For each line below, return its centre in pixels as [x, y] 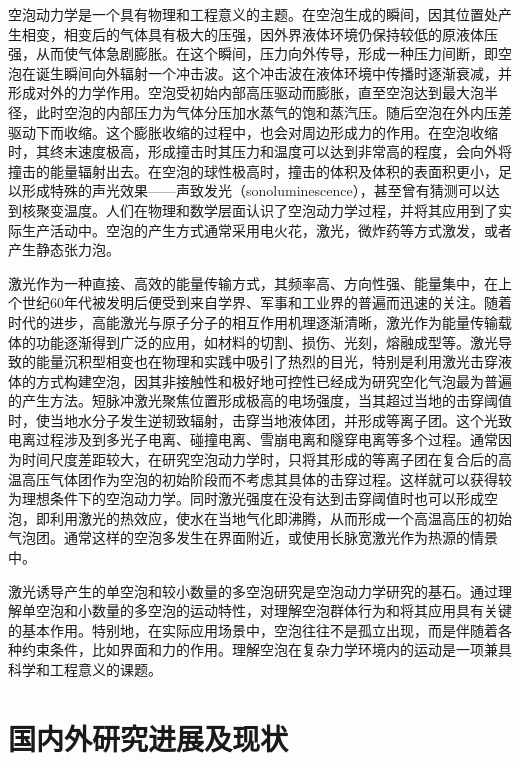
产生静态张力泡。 [64, 249]
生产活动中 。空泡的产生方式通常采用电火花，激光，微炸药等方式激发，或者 [266, 229]
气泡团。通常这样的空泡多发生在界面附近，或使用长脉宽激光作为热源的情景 [253, 537]
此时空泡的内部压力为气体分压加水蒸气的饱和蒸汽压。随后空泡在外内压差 [273, 111]
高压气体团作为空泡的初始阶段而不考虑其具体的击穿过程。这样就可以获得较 [266, 478]
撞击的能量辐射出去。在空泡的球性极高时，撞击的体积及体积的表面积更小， [253, 170]
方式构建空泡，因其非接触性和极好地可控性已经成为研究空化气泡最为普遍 [273, 380]
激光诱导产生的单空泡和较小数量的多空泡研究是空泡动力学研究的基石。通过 [253, 590]
